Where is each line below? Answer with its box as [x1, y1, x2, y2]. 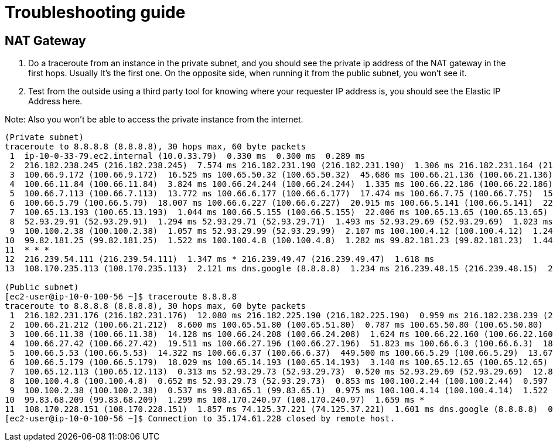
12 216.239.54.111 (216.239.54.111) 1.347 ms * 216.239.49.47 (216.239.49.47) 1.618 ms [5, 254, 435, 264]
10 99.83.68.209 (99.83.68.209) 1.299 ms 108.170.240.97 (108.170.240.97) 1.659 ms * [5, 395, 425, 405]
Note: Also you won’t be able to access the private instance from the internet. [5, 114, 303, 125]
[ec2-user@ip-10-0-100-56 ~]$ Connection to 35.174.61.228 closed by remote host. [5, 414, 395, 424]
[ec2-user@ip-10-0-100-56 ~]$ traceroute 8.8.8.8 [5, 292, 237, 302]
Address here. [28, 96, 83, 107]
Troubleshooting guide [5, 2, 186, 22]
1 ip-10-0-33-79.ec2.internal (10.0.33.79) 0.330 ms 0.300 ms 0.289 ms [9, 151, 366, 161]
